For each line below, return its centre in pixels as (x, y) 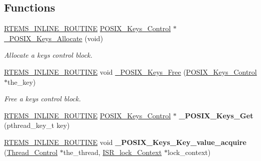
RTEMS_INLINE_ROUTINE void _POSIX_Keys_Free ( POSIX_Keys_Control (130, 71)
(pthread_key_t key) (37, 125)
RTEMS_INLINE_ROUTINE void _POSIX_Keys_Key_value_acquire (125, 142)
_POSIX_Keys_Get (216, 115)
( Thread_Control (31, 152)
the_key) (22, 82)
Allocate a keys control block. (48, 55)
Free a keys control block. (43, 99)
